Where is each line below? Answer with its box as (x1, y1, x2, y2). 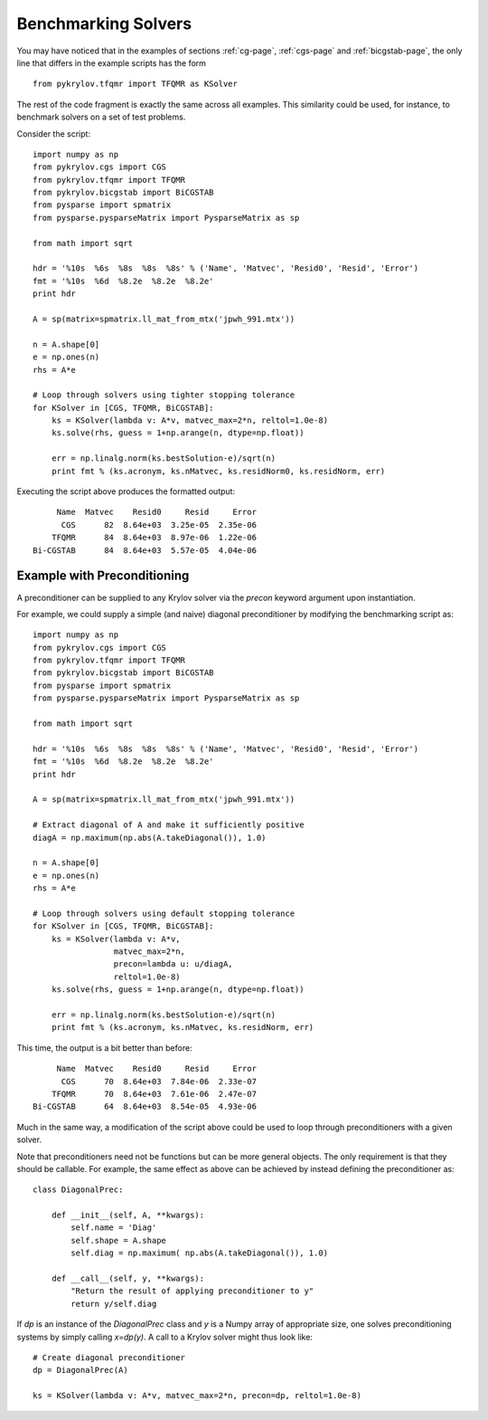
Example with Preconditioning (16, 568, 190, 584)
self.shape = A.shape (70, 1235, 167, 1245)
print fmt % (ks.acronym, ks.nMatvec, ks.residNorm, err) (51, 1023, 314, 1033)
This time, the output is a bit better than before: (16, 1042, 193, 1053)
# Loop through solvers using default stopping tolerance (33, 908, 296, 919)
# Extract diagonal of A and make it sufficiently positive (33, 820, 305, 830)
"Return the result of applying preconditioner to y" (70, 1286, 314, 1296)
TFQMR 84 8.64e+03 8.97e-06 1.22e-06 (51, 532, 258, 543)
